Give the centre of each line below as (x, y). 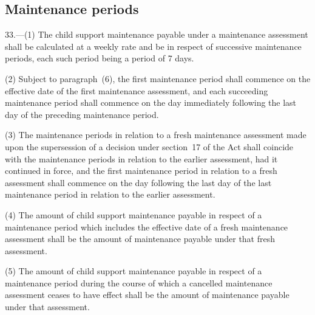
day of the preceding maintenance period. (82, 114)
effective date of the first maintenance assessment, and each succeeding (137, 90)
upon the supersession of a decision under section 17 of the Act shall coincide (149, 146)
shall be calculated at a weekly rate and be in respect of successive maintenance (153, 46)
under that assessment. (47, 307)
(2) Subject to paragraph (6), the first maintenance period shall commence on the (158, 78)
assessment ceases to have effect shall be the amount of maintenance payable (147, 295)
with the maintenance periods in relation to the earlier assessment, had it (141, 158)
